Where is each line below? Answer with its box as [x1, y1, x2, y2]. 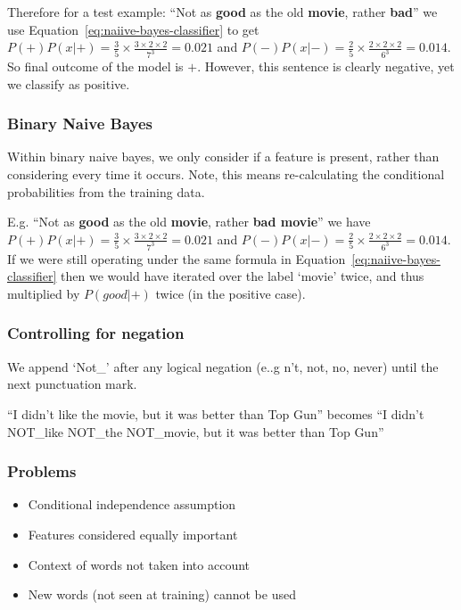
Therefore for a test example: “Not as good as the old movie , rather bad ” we [7, 3, 438, 21]
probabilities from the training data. [7, 182, 205, 201]
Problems [7, 460, 77, 482]
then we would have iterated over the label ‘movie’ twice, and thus [61, 267, 424, 285]
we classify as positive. [7, 74, 130, 93]
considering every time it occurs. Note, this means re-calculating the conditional [7, 165, 445, 184]
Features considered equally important [28, 524, 238, 543]
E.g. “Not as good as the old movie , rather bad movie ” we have [7, 212, 371, 231]
